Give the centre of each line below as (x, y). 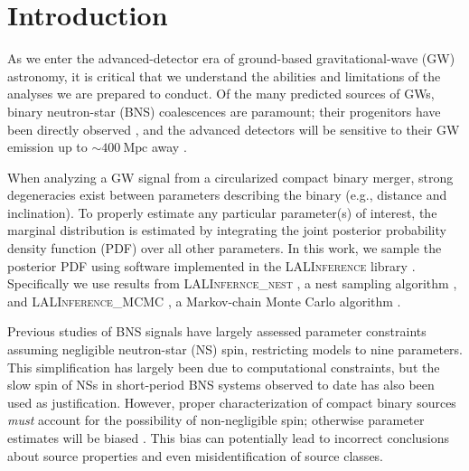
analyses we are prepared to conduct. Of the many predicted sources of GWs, (221, 94)
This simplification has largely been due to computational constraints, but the (224, 367)
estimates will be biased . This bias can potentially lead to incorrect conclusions (229, 438)
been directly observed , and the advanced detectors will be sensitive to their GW (234, 129)
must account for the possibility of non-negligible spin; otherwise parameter (216, 420)
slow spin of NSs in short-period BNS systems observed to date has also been (221, 385)
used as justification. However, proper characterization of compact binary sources (232, 402)
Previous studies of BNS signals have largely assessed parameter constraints (217, 331)
